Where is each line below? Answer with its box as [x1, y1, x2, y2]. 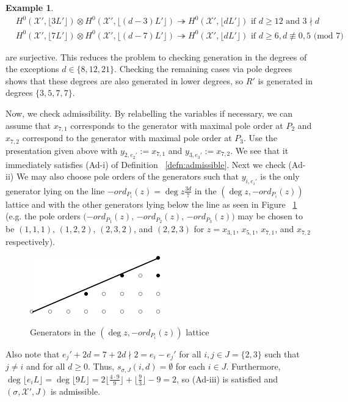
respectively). [5, 235, 56, 247]
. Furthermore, [226, 360, 281, 373]
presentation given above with [5, 144, 118, 156]
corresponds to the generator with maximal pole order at [70, 119, 283, 131]
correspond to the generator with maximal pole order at [22, 131, 232, 144]
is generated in [258, 74, 313, 87]
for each [175, 360, 206, 373]
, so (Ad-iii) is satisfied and [176, 372, 278, 385]
